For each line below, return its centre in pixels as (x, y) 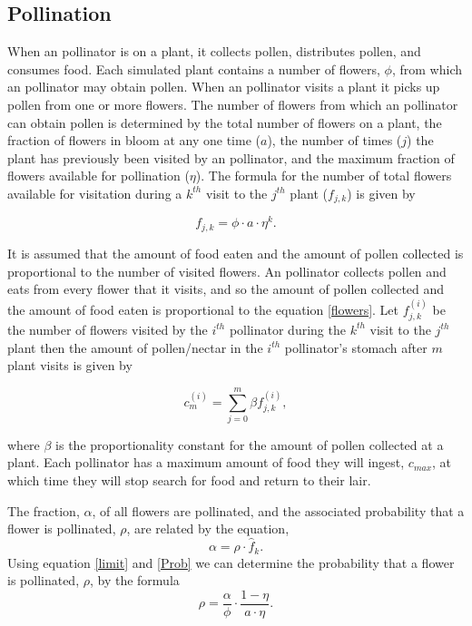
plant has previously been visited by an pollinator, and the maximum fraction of (231, 157)
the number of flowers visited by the (108, 329)
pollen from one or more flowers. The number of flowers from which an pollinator (233, 104)
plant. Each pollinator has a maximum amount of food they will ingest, (206, 462)
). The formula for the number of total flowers (324, 176)
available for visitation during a (95, 193)
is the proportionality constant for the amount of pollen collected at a (250, 444)
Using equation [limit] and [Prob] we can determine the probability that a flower (231, 562)
